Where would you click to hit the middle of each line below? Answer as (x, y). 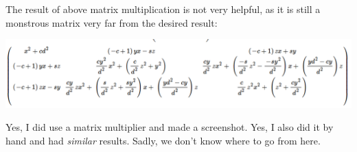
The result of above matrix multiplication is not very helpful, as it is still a (163, 9)
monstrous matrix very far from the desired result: (112, 22)
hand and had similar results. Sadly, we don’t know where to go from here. (163, 140)
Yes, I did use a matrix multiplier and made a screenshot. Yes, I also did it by (170, 127)
